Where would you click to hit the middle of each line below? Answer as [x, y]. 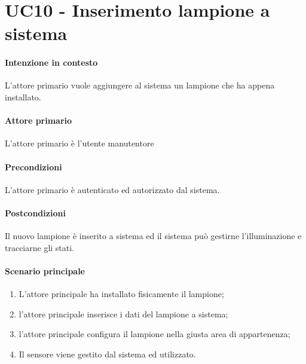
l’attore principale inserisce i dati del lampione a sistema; [123, 313]
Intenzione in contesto [51, 62]
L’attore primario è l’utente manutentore [79, 143]
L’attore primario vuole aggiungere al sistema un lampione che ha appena [140, 85]
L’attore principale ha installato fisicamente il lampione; [121, 294]
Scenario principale [45, 270]
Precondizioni [33, 166]
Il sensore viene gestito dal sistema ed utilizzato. [107, 354]
